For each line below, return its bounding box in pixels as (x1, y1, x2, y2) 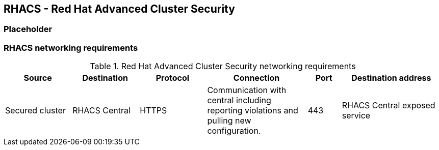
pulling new (207, 115, 251, 126)
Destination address (351, 73, 431, 83)
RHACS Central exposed (342, 100, 435, 111)
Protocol (156, 73, 190, 83)
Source (23, 73, 52, 83)
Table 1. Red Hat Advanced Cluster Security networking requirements (90, 61, 356, 72)
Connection (233, 73, 280, 83)
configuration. (207, 126, 261, 136)
